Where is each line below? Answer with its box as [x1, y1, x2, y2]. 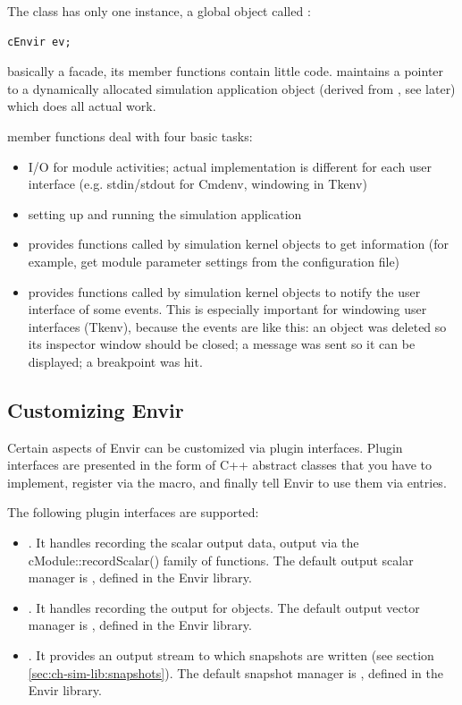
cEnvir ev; [7, 35, 71, 48]
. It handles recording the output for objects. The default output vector [28, 598, 420, 616]
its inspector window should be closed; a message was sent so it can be [28, 335, 416, 353]
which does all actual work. [7, 97, 156, 115]
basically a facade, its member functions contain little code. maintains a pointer [7, 62, 444, 81]
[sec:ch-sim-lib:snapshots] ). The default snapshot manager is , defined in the [28, 663, 444, 682]
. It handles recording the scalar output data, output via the [28, 533, 359, 552]
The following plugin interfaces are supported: [7, 503, 259, 522]
